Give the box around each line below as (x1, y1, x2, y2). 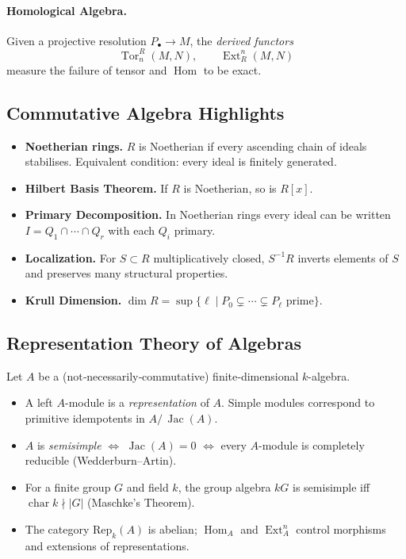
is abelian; (147, 521, 197, 537)
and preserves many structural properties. (25, 265, 228, 281)
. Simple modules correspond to (221, 394, 375, 411)
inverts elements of (297, 249, 389, 266)
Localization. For (25, 249, 117, 266)
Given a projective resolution (6, 32, 147, 48)
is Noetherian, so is (183, 179, 277, 196)
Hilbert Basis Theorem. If (25, 179, 168, 196)
